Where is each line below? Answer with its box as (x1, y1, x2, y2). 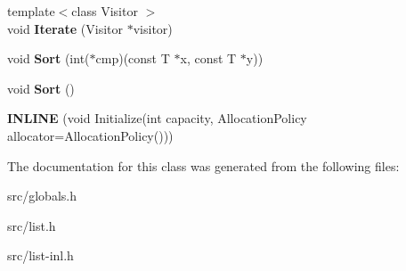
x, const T (180, 49, 237, 68)
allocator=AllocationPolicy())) (7, 126, 174, 144)
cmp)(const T (95, 49, 170, 68)
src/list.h (7, 216, 56, 234)
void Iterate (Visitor (7, 19, 124, 37)
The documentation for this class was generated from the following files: (7, 156, 400, 175)
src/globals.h (7, 186, 77, 205)
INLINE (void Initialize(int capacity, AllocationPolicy (7, 109, 307, 127)
